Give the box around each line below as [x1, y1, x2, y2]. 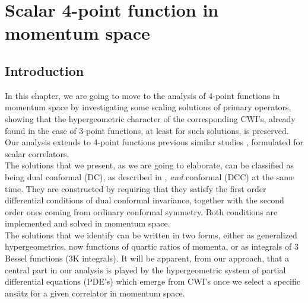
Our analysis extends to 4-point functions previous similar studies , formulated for [5, 136, 303, 148]
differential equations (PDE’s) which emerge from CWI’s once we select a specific [5, 275, 301, 288]
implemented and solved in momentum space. [5, 217, 170, 229]
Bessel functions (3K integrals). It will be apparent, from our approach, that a [5, 252, 290, 264]
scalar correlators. [5, 147, 69, 160]
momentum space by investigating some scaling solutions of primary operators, [5, 101, 291, 113]
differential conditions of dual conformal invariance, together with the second [5, 194, 284, 206]
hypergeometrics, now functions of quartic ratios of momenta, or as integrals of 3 [5, 240, 299, 253]
